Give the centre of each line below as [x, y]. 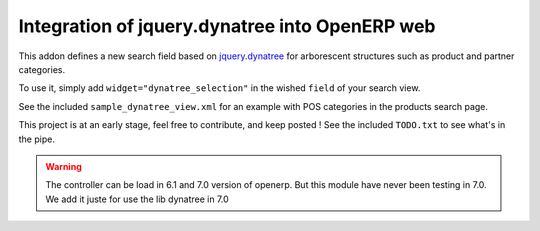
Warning [63, 166]
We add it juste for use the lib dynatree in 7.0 [137, 199]
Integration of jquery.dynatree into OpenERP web [227, 26]
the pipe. [36, 139]
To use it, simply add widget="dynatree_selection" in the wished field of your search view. [219, 88]
